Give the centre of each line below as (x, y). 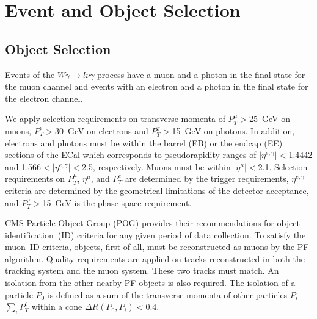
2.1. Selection (283, 166)
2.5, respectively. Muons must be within (156, 166)
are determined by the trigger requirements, (207, 178)
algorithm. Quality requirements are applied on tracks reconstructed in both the (155, 258)
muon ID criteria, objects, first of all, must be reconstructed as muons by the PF (157, 247)
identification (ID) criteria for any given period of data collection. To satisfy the (155, 235)
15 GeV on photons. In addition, (233, 130)
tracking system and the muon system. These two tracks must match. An (142, 271)
